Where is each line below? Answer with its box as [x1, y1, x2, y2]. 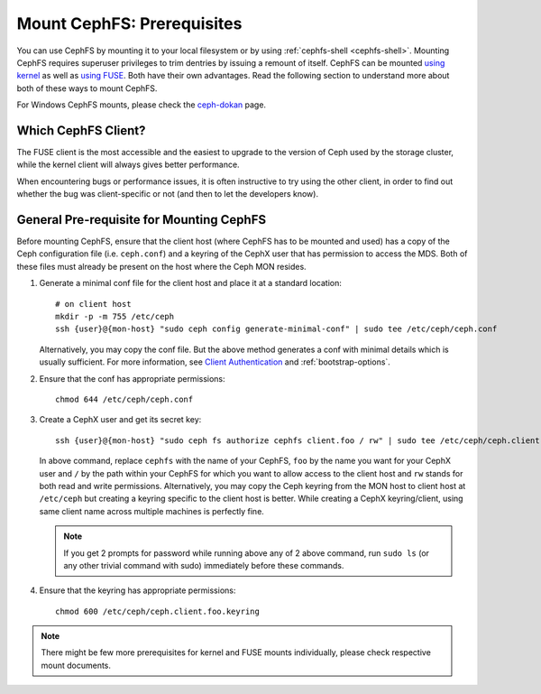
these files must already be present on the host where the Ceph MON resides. [16, 261, 307, 272]
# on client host [55, 299, 132, 309]
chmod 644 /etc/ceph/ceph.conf [55, 394, 194, 404]
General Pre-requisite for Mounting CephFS [16, 212, 266, 227]
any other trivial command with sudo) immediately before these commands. [63, 560, 344, 570]
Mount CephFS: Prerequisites [16, 14, 243, 33]
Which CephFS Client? [16, 123, 146, 138]
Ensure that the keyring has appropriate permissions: [39, 585, 236, 596]
